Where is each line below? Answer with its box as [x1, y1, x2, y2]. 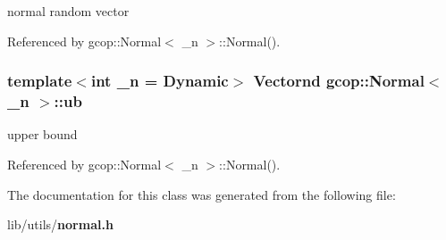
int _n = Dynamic [90, 70, 229, 92]
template [7, 70, 72, 92]
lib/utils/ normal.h [7, 215, 114, 234]
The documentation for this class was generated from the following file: [7, 185, 396, 203]
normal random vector [7, 2, 130, 20]
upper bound [7, 125, 78, 144]
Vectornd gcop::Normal [253, 70, 425, 92]
